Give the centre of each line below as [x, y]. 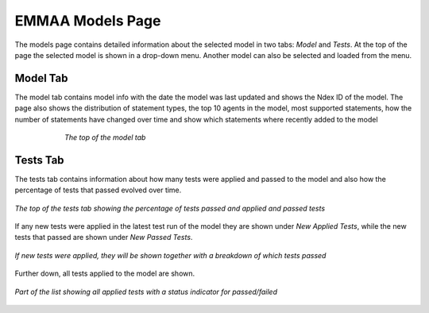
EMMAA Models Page [88, 21]
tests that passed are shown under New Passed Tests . [104, 238]
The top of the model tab [105, 137]
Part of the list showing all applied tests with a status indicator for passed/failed [146, 292]
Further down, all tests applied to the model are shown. [105, 273]
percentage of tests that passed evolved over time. [98, 190]
